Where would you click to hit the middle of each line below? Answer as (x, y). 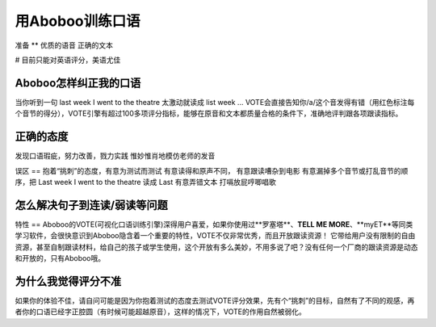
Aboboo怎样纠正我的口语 (78, 83)
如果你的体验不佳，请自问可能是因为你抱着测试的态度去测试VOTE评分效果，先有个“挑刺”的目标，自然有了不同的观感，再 (215, 300)
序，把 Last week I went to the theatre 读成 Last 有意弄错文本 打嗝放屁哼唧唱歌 (145, 182)
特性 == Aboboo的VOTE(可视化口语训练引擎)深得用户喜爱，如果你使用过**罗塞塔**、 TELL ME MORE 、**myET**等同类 (214, 224)
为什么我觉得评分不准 (68, 281)
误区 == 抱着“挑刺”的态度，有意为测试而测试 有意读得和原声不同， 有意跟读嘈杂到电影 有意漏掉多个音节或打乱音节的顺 (212, 170)
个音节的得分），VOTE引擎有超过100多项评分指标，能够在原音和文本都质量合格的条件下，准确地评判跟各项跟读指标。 (209, 114)
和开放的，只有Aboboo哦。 (60, 258)
